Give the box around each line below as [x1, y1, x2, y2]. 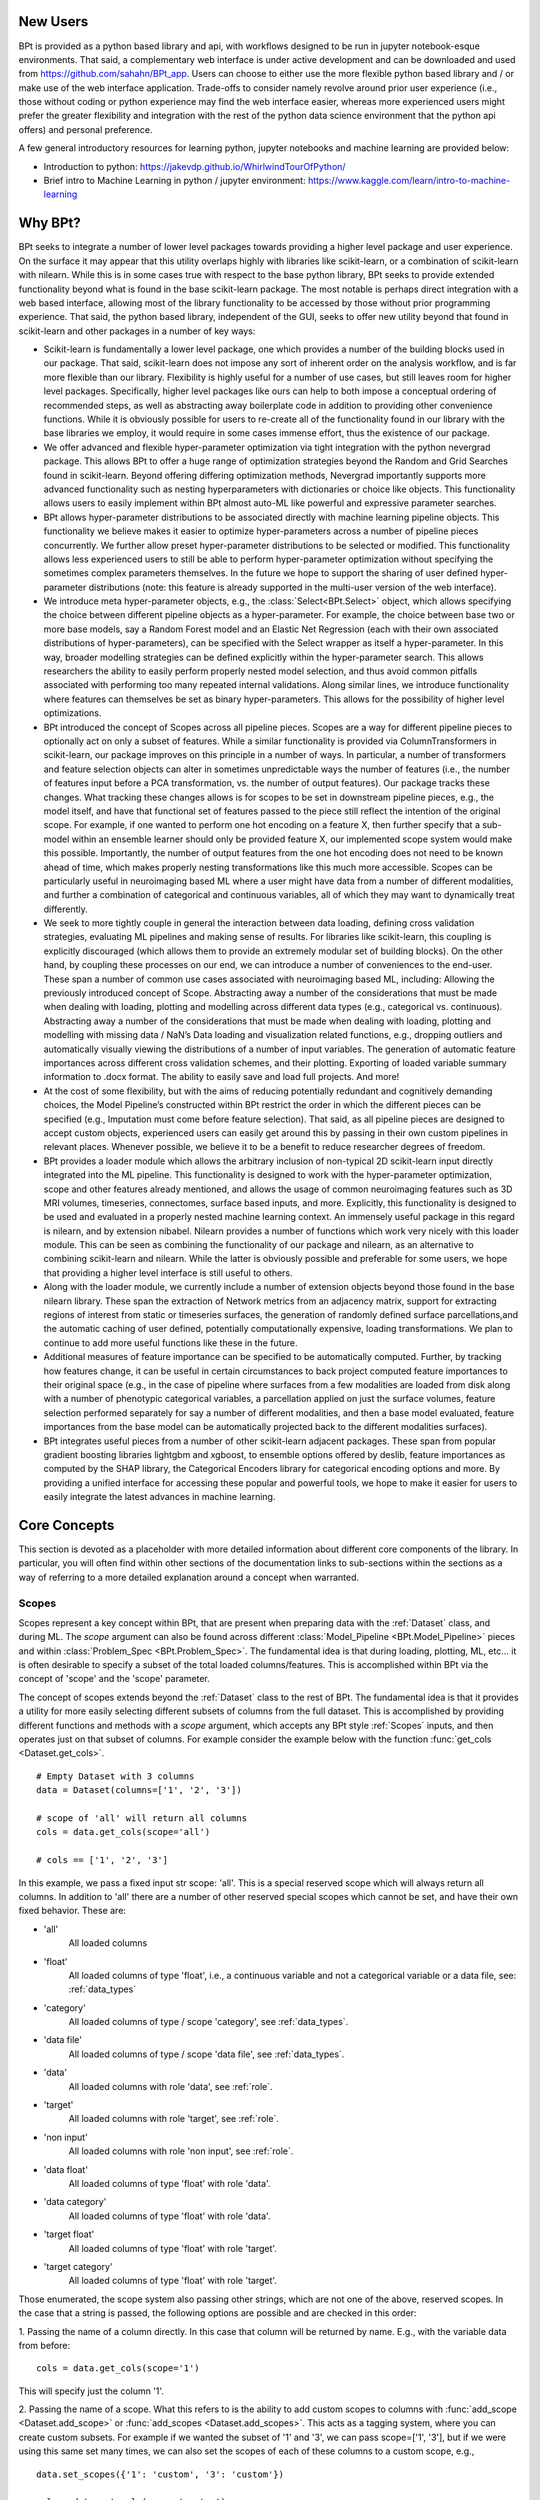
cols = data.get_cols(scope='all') [36, 1826, 211, 1838]
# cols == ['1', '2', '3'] [36, 1855, 169, 1866]
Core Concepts [18, 1516, 115, 1534]
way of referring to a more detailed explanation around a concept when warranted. [18, 1571, 360, 1583]
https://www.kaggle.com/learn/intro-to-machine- [307, 175, 511, 187]
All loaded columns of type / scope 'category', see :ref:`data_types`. [68, 2016, 349, 2028]
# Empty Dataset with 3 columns [36, 1770, 195, 1782]
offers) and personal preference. [18, 123, 153, 135]
